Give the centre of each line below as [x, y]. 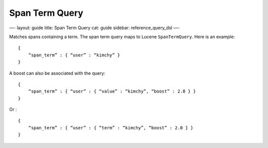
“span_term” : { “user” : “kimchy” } [74, 55]
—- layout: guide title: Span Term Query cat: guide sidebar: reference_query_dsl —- [95, 28]
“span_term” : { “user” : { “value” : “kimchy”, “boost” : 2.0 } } [112, 91]
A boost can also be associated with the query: [57, 73]
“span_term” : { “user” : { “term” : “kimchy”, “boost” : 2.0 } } [111, 128]
